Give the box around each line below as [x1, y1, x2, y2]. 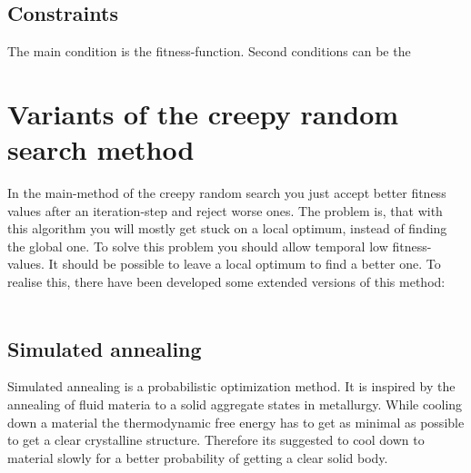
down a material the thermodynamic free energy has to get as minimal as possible [7, 412, 465, 431]
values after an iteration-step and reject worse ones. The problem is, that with [7, 201, 443, 220]
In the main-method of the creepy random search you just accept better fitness [7, 183, 446, 202]
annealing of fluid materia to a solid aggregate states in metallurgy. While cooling [7, 395, 463, 414]
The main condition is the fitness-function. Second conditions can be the [7, 42, 411, 61]
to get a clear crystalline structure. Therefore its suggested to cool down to [7, 430, 425, 449]
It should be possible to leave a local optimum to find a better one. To [48, 254, 441, 273]
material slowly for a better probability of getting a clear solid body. [7, 448, 388, 467]
